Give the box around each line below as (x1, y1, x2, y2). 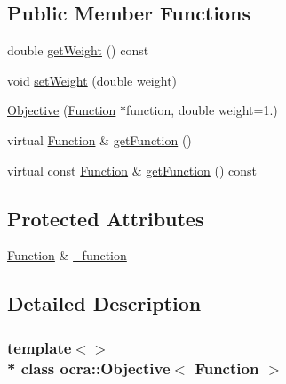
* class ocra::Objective (7, 356, 171, 379)
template (7, 336, 72, 358)
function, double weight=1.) (126, 101, 278, 119)
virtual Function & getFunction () (7, 130, 192, 149)
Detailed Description (7, 290, 202, 317)
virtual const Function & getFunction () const (7, 160, 258, 179)
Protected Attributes (7, 204, 204, 232)
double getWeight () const (7, 41, 149, 60)
